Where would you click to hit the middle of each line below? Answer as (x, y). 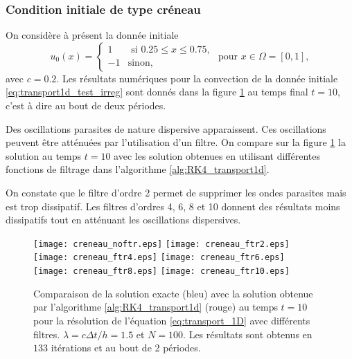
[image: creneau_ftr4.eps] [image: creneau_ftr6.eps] (159, 258)
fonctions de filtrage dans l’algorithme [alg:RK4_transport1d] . (138, 169)
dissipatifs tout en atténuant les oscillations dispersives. (123, 220)
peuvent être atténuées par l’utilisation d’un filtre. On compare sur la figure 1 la (176, 142)
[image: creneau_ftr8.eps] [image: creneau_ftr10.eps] (161, 271)
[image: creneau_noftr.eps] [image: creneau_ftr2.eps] (161, 244)
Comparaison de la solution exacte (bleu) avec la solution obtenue (173, 293)
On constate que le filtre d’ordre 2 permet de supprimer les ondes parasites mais (176, 192)
